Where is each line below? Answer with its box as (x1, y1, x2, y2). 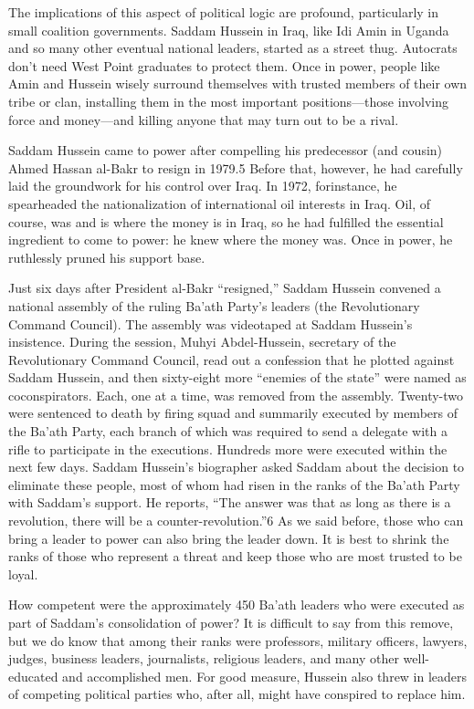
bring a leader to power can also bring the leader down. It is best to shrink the (8, 528, 449, 547)
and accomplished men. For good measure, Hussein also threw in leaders (62, 666, 468, 685)
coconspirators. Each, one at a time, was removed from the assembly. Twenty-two (8, 385, 464, 404)
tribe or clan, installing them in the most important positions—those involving (8, 91, 448, 110)
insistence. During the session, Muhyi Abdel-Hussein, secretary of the (8, 332, 396, 351)
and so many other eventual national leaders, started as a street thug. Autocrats (8, 38, 458, 57)
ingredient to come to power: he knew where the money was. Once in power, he (8, 230, 453, 249)
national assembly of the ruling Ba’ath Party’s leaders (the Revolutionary (8, 296, 420, 315)
